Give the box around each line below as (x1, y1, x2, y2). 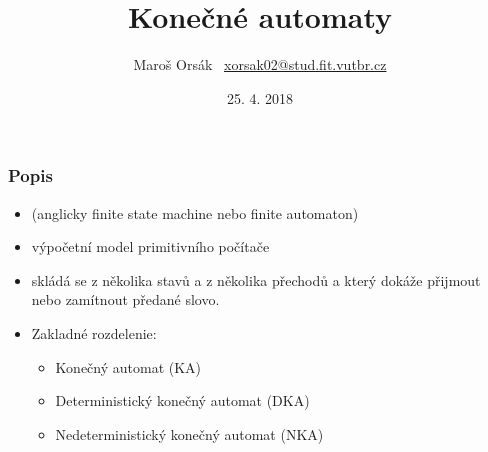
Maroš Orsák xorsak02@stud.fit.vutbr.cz (133, 54, 387, 75)
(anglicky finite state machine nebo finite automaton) (31, 202, 359, 223)
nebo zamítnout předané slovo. (31, 289, 220, 310)
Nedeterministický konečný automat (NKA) (55, 423, 324, 444)
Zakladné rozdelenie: (31, 322, 157, 343)
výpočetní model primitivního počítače (31, 236, 270, 257)
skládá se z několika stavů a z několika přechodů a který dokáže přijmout (31, 269, 481, 290)
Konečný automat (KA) (55, 356, 202, 377)
